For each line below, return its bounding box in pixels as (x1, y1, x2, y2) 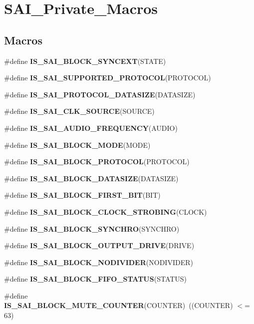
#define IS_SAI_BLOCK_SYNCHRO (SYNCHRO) (4, 223, 180, 234)
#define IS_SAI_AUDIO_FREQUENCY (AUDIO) (4, 122, 178, 133)
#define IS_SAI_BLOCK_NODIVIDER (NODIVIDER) (4, 257, 193, 267)
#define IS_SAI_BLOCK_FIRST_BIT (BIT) (4, 190, 161, 200)
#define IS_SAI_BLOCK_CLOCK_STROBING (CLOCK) (4, 206, 207, 217)
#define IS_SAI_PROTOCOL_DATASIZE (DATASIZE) (4, 89, 196, 99)
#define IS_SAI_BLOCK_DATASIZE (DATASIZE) (4, 173, 179, 183)
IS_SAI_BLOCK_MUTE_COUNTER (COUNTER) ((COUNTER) (4, 300, 233, 311)
